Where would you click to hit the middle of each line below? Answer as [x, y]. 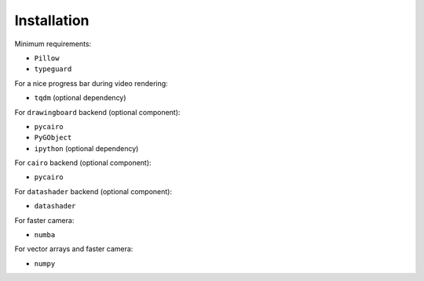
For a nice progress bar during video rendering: [91, 83]
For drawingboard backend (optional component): [97, 112]
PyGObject [53, 138]
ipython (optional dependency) [86, 148]
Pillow [47, 58]
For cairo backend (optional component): [83, 163]
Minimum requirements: [53, 44]
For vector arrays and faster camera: [74, 249]
